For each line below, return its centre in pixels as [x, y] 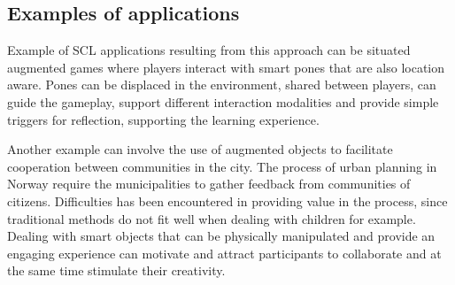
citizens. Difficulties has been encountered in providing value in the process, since [227, 200]
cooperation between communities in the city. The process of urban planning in [222, 166]
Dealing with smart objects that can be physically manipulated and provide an [221, 236]
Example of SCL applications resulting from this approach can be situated [209, 50]
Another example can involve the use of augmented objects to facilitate [200, 149]
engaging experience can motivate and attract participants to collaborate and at [224, 253]
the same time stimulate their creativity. [116, 270]
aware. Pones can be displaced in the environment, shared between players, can [222, 85]
